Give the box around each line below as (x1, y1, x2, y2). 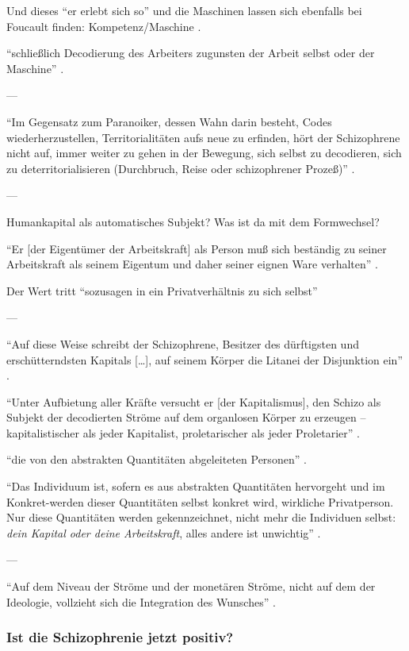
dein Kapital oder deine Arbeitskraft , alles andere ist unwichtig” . (6, 524, 321, 541)
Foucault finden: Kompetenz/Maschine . (6, 17, 201, 34)
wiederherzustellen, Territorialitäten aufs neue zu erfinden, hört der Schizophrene (6, 129, 400, 145)
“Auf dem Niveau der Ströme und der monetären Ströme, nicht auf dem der (6, 578, 376, 595)
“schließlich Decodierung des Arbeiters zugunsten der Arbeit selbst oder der (6, 44, 375, 61)
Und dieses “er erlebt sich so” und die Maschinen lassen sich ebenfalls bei (6, 2, 362, 18)
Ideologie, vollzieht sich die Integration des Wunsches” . (6, 593, 276, 610)
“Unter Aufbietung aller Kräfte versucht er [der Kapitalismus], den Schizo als (6, 393, 381, 410)
